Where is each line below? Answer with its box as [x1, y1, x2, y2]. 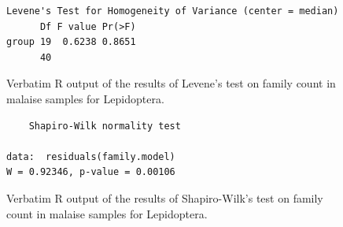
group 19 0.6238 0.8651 [6, 36, 136, 48]
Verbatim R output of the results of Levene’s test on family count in [6, 75, 336, 91]
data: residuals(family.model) [6, 151, 175, 162]
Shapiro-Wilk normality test [28, 120, 181, 132]
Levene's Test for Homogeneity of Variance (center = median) [6, 6, 339, 17]
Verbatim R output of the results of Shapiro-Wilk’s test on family [6, 189, 323, 206]
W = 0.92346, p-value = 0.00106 [6, 166, 175, 178]
